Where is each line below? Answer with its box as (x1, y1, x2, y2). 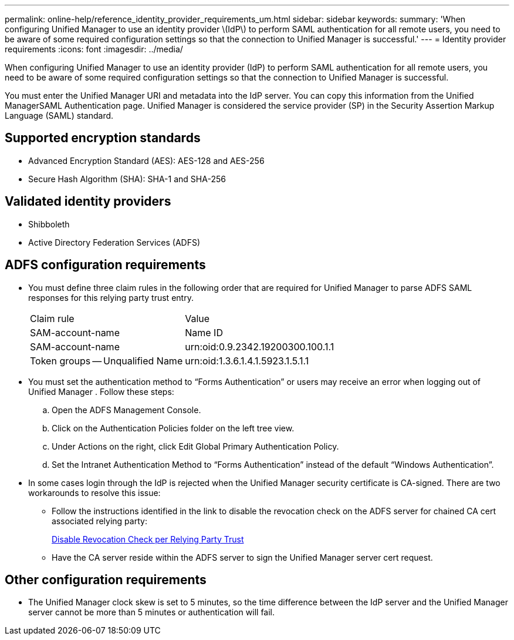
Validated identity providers (5, 194, 171, 209)
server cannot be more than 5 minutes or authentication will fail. (28, 607, 275, 618)
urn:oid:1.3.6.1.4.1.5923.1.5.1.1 (185, 354, 309, 367)
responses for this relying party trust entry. (28, 292, 194, 303)
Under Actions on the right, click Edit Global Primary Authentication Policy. (52, 441, 339, 451)
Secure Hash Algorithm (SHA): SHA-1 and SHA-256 (28, 173, 226, 184)
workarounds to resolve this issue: (28, 487, 161, 498)
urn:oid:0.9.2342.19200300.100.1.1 (185, 340, 334, 353)
